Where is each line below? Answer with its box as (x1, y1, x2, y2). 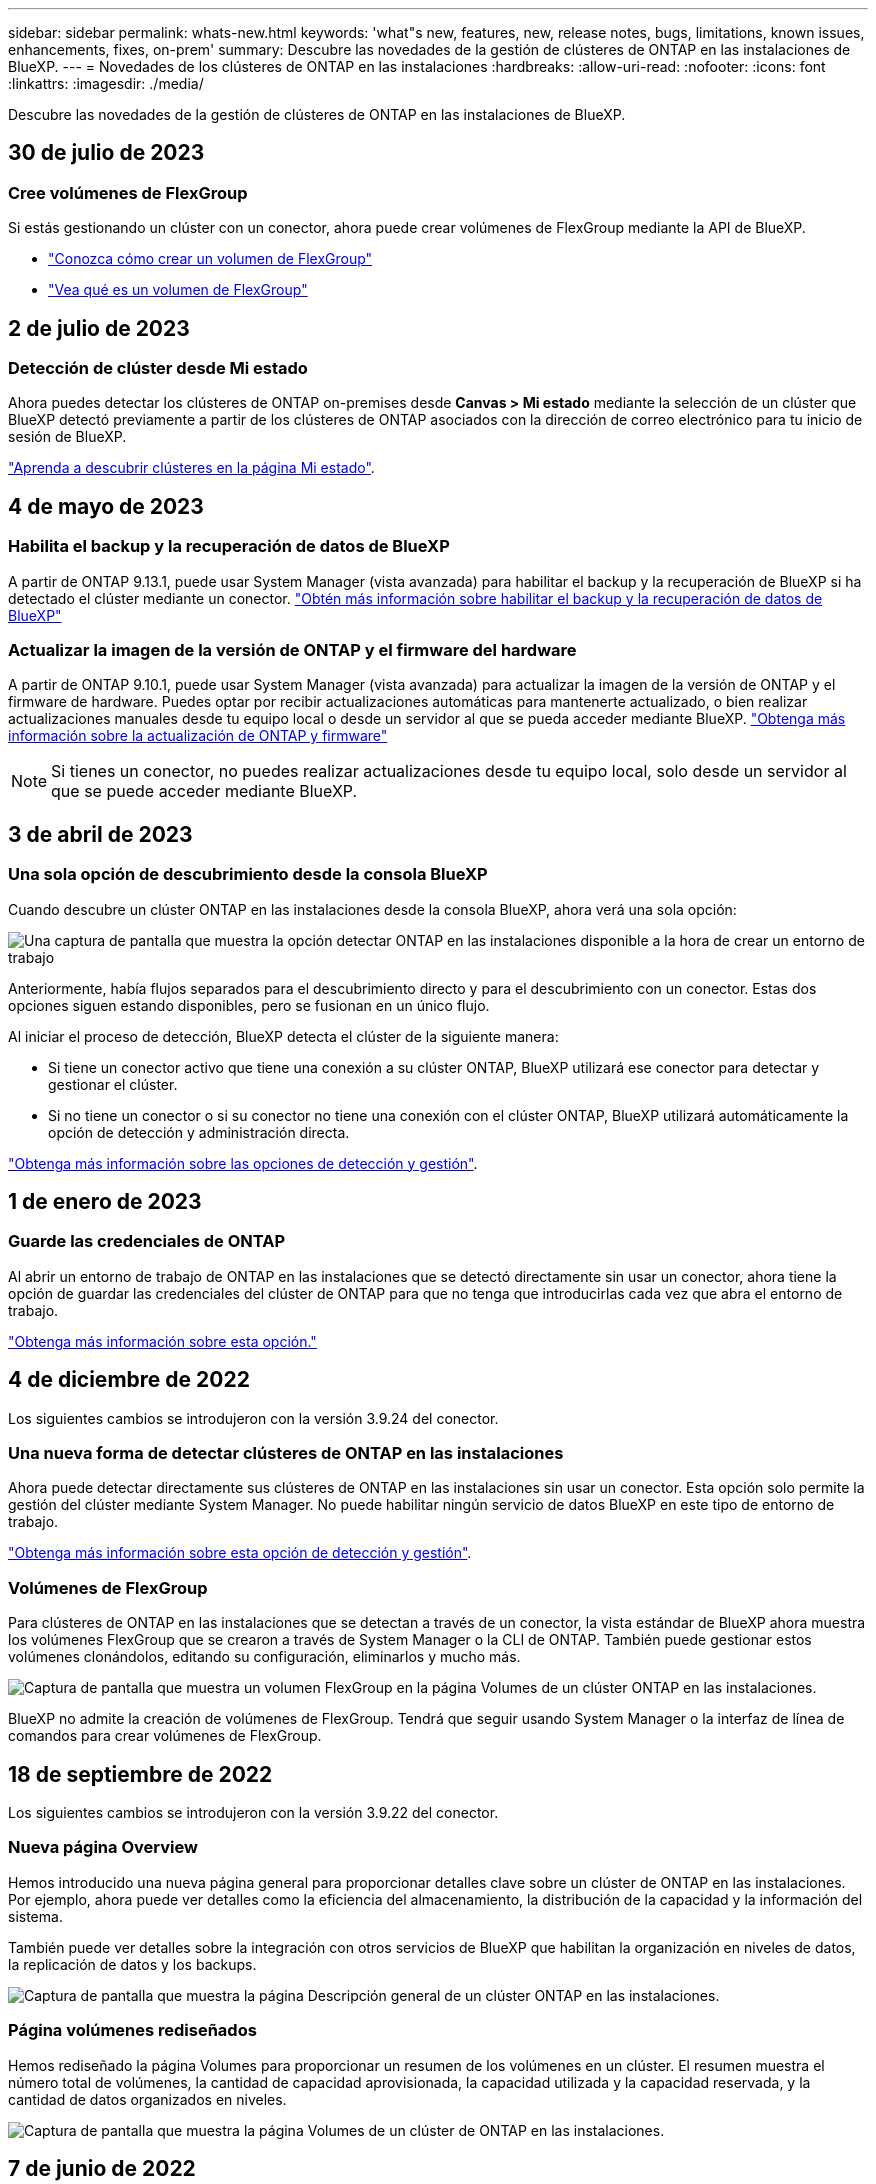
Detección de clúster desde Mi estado (8, 358, 308, 379)
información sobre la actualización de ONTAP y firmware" (8, 727, 388, 745)
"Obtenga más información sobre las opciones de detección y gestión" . (8, 1154, 478, 1172)
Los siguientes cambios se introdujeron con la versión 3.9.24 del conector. (8, 1409, 499, 1427)
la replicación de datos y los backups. (8, 1955, 257, 1973)
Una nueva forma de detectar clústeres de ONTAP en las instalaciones (8, 1443, 564, 1464)
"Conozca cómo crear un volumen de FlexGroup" (48, 250, 373, 268)
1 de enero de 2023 (8, 1189, 202, 1215)
